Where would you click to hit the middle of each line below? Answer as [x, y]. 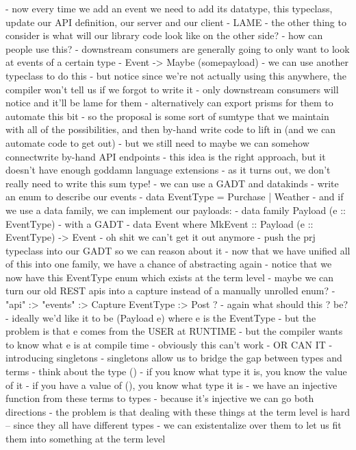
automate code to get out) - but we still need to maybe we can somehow [157, 142]
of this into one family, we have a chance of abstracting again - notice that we [169, 264]
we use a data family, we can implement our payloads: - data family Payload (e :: [176, 210]
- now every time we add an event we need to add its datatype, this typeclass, [169, 8]
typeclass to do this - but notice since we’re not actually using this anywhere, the [176, 75]
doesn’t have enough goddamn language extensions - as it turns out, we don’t [168, 170]
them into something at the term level [86, 438]
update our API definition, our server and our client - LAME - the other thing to [176, 22]
